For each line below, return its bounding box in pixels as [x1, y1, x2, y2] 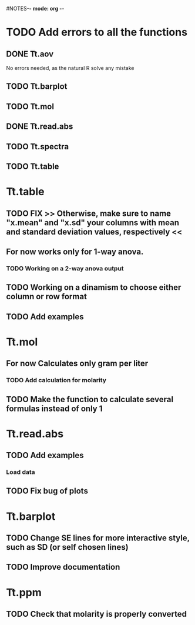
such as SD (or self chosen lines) [6, 542, 129, 552]
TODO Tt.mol [6, 101, 55, 111]
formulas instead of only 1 [6, 403, 103, 413]
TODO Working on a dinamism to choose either [6, 282, 181, 293]
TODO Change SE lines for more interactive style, [6, 533, 190, 543]
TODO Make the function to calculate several [6, 394, 174, 405]
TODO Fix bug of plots [6, 486, 88, 496]
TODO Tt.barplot [6, 82, 68, 92]
